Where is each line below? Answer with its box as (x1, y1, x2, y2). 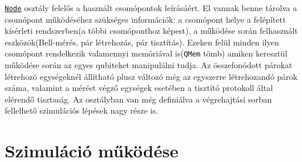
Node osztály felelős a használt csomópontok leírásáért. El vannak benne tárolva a (5, 2, 297, 13)
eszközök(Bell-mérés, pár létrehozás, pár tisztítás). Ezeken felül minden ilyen (5, 36, 279, 48)
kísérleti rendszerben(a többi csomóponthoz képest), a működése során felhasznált (5, 24, 298, 37)
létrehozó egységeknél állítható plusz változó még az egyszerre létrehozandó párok (5, 70, 298, 82)
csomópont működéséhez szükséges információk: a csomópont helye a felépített (5, 13, 286, 25)
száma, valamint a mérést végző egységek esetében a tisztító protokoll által (5, 82, 273, 94)
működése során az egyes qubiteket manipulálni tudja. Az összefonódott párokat (5, 59, 293, 71)
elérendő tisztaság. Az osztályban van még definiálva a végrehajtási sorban (5, 93, 272, 105)
